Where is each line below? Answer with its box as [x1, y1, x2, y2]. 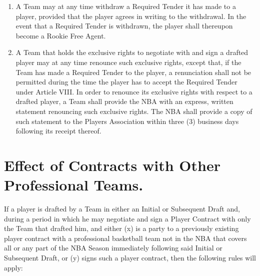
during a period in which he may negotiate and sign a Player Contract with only [4, 213, 251, 223]
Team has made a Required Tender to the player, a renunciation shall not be [15, 66, 251, 77]
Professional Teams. [4, 174, 143, 195]
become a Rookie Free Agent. [15, 30, 106, 40]
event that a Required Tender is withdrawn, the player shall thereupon [15, 20, 233, 31]
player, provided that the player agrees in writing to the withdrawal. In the [15, 10, 246, 21]
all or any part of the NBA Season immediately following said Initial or [4, 242, 222, 253]
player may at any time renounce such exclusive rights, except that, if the [15, 56, 241, 67]
